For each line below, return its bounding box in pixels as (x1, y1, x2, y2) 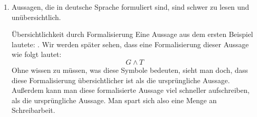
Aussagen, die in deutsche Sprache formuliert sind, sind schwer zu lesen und (11, 2, 249, 12)
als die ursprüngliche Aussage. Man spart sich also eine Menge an (11, 94, 217, 105)
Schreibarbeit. (11, 105, 55, 115)
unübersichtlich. (11, 11, 61, 22)
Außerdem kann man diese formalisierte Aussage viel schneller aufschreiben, (11, 85, 250, 95)
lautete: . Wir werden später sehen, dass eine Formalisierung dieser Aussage (11, 38, 249, 49)
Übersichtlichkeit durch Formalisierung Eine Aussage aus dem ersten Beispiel (11, 29, 253, 40)
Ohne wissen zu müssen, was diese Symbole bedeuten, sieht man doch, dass (11, 64, 248, 75)
